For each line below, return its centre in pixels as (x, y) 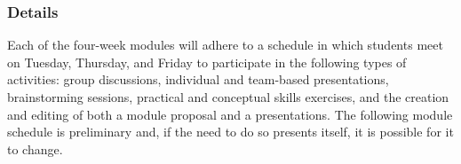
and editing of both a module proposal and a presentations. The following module (230, 114)
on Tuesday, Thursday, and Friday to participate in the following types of (207, 62)
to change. (35, 148)
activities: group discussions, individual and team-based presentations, (198, 79)
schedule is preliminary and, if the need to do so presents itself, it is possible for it (230, 132)
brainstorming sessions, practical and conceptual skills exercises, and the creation (228, 97)
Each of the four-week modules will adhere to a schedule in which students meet (225, 45)
